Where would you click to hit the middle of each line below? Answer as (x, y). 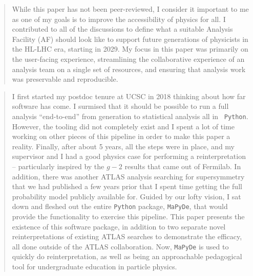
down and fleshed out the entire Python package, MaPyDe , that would (120, 206)
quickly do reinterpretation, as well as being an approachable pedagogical (127, 256)
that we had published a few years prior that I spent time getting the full (127, 186)
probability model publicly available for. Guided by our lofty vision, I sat (126, 196)
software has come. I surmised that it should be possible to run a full (120, 106)
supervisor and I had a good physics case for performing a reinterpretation (129, 156)
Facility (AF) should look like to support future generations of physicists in (130, 39)
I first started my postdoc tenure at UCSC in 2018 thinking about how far (129, 96)
